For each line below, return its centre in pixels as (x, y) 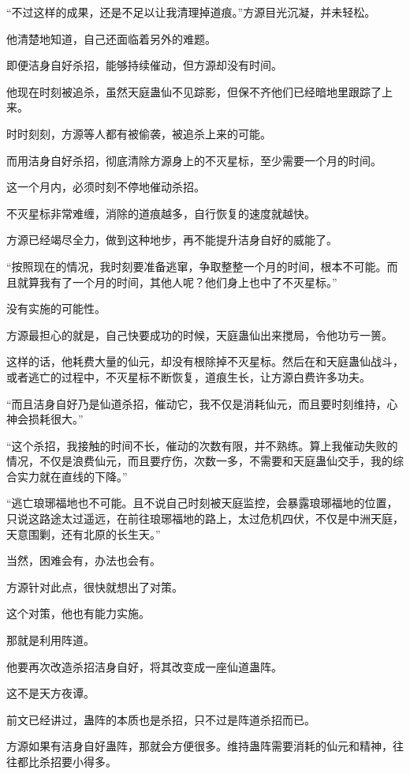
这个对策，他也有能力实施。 (78, 613)
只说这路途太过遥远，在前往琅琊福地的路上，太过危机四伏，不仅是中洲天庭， (205, 519)
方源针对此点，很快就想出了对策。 (95, 586)
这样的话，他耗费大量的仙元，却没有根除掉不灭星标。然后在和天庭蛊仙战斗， (205, 361)
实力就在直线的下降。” (72, 476)
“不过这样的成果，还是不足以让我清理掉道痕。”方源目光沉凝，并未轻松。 (191, 12)
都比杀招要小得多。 (67, 761)
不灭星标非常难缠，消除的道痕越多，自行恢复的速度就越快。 (161, 213)
